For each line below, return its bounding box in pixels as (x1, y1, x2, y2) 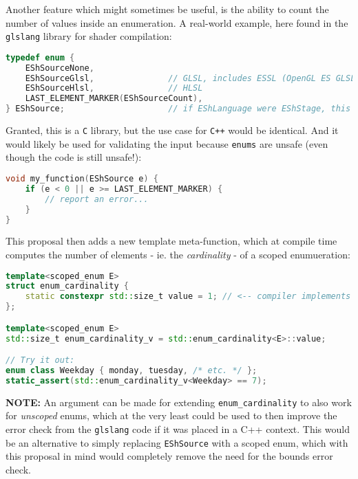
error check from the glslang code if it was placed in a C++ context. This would (6, 422, 350, 436)
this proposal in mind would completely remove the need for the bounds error (6, 449, 333, 463)
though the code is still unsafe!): (6, 150, 142, 164)
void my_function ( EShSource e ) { (6, 174, 158, 183)
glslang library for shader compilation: (6, 29, 172, 43)
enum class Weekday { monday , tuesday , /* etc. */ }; (6, 366, 257, 375)
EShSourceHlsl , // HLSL (25, 83, 203, 93)
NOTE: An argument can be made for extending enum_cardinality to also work (6, 394, 352, 409)
